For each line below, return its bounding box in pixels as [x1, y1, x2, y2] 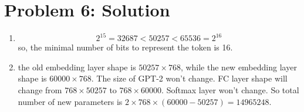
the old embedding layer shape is [18, 60, 136, 73]
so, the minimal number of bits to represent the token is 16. [18, 41, 233, 53]
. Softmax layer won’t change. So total [161, 83, 299, 96]
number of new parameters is [18, 95, 123, 107]
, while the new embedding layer [180, 60, 297, 73]
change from [18, 83, 62, 96]
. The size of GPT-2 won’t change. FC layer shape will [91, 72, 288, 84]
